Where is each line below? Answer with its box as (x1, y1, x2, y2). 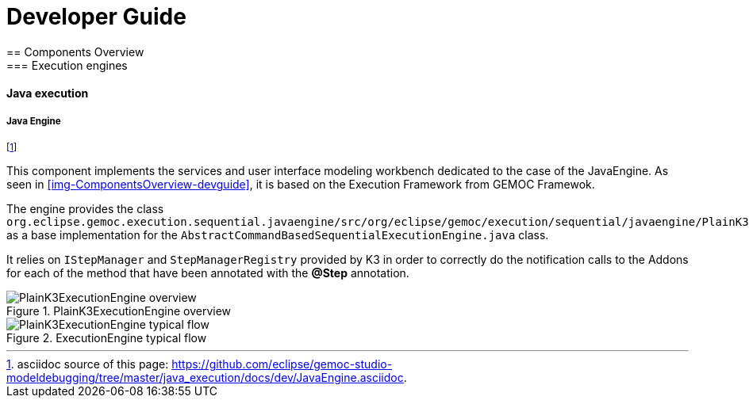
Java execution (6, 86, 89, 101)
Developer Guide (6, 3, 186, 30)
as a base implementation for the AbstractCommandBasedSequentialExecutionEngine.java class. (6, 228, 549, 242)
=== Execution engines (6, 58, 128, 72)
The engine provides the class (6, 202, 164, 216)
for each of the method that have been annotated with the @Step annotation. (6, 266, 409, 280)
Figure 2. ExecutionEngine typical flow (6, 331, 207, 345)
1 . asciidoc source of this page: (6, 357, 169, 372)
